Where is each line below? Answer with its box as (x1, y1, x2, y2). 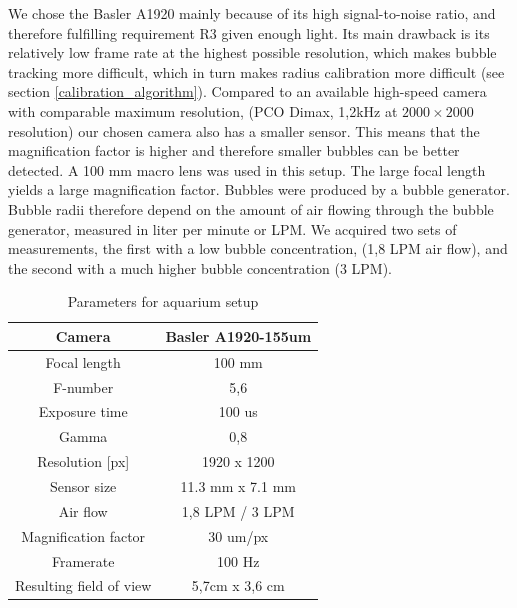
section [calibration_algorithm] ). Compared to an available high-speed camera (8, 81, 487, 102)
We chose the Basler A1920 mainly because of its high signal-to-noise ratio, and (8, 3, 496, 23)
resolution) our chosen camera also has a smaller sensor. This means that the (8, 120, 480, 141)
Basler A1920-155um (165, 325, 312, 346)
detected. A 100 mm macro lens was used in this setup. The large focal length (8, 159, 486, 180)
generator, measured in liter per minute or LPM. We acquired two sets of (8, 218, 457, 239)
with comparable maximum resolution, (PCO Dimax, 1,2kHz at (8, 100, 398, 121)
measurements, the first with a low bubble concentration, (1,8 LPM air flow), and (8, 238, 508, 259)
